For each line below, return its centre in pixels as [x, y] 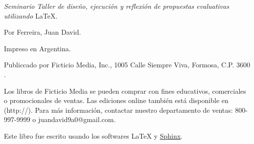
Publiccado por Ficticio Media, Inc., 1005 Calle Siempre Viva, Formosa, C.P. [119, 65]
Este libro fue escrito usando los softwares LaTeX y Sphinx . [93, 135]
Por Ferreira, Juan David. [43, 32]
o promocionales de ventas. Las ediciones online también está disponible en [116, 100]
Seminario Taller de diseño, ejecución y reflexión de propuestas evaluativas [116, 6]
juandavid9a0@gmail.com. [77, 119]
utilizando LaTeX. [31, 15]
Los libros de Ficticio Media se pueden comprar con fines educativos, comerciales [125, 91]
